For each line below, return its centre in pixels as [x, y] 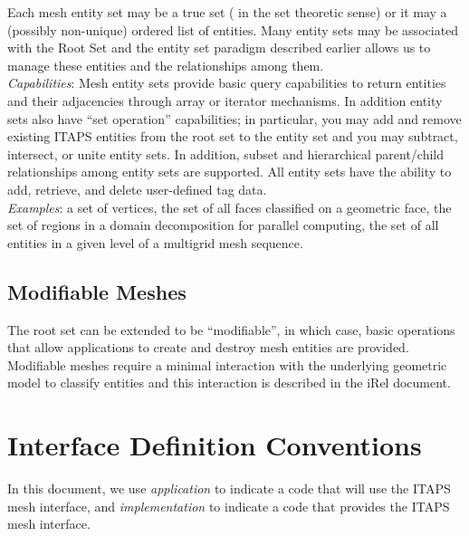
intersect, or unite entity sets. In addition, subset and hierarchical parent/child [226, 153]
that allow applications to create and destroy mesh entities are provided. [208, 347]
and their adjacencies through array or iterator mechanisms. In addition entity [225, 100]
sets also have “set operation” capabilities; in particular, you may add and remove [234, 118]
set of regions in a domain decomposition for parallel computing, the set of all [223, 225]
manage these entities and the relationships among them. [166, 65]
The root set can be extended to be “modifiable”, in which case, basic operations [231, 329]
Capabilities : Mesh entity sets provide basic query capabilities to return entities [227, 83]
